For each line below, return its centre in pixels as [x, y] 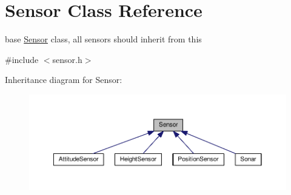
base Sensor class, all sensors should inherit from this [103, 39]
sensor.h [67, 59]
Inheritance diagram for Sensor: [64, 80]
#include [22, 59]
